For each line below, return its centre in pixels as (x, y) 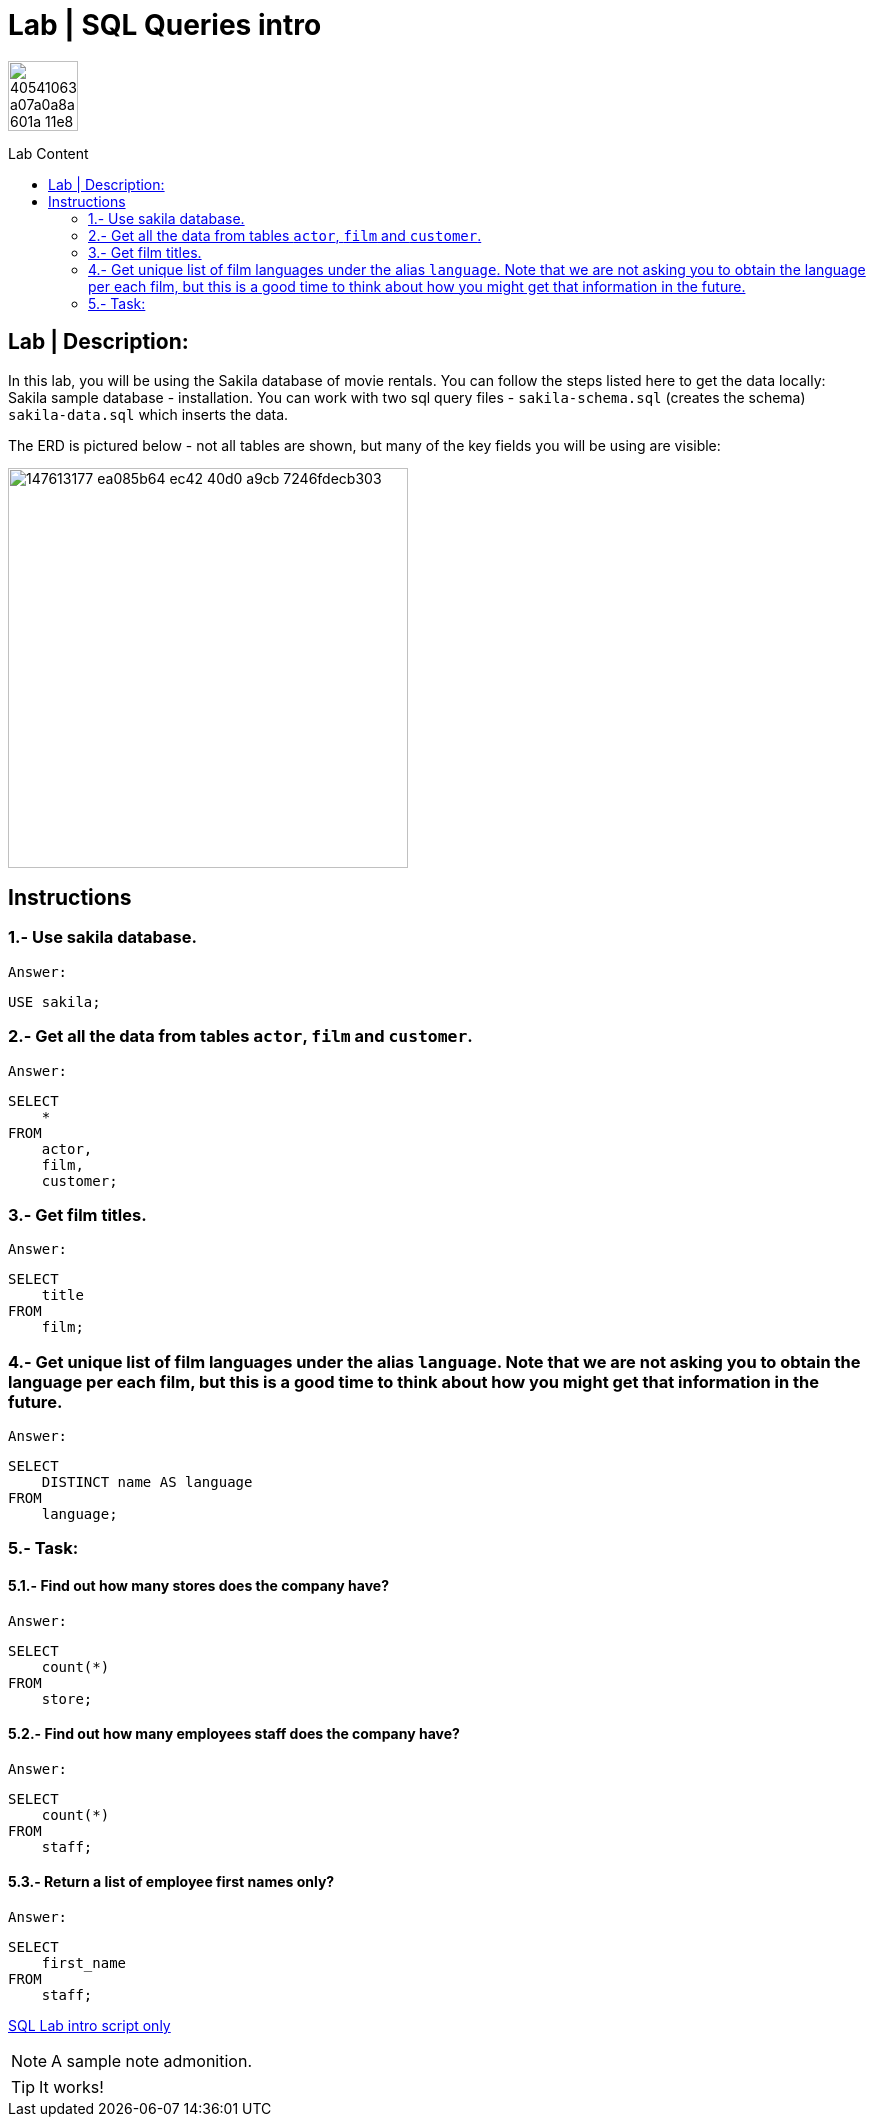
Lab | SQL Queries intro (165, 25)
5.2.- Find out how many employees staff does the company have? (234, 1734)
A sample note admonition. (151, 2061)
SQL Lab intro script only (89, 2026)
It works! (71, 2087)
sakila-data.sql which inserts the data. (148, 414)
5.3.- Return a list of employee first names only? (171, 1882)
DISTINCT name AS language (147, 1482)
